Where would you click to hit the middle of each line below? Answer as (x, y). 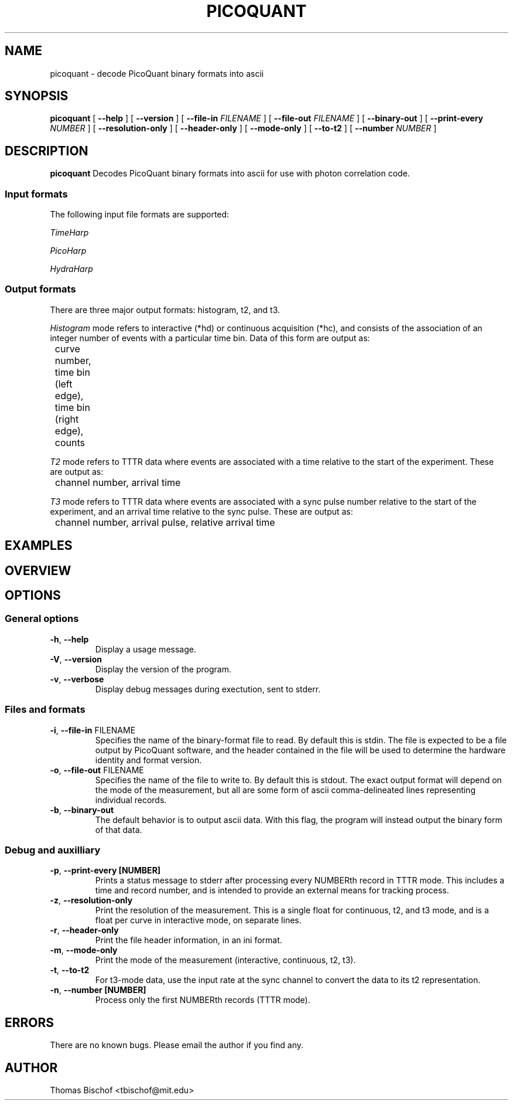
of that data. (119, 829)
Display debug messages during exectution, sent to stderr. (208, 689)
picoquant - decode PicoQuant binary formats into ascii (157, 73)
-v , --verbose (77, 679)
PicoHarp (68, 251)
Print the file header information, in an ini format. (189, 940)
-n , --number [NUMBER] (98, 990)
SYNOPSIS (37, 96)
